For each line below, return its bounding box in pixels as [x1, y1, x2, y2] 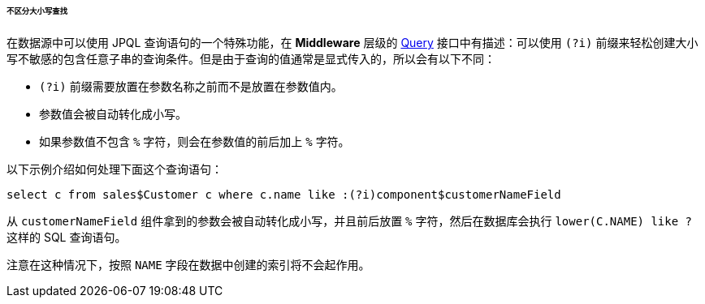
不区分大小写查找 [6, 6, 68, 15]
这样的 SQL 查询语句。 [6, 229, 127, 244]
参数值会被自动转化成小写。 [39, 106, 187, 121]
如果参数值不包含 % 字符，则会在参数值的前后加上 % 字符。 [39, 134, 350, 148]
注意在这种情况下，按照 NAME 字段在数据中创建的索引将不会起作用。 [6, 257, 370, 272]
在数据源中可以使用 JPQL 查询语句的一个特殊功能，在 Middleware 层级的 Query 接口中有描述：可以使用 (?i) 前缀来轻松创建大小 [6, 35, 699, 49]
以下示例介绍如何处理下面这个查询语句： [6, 161, 223, 176]
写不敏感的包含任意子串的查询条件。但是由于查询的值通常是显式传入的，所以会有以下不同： [6, 51, 495, 66]
